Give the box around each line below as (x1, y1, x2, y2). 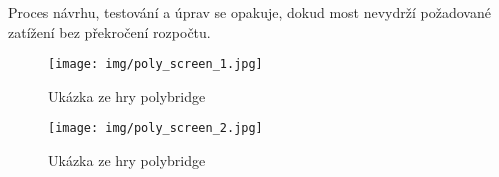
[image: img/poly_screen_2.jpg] (48, 121, 263, 136)
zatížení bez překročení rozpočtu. (8, 21, 211, 42)
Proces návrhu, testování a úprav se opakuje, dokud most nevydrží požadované (8, 2, 491, 22)
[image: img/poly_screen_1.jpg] (48, 57, 263, 72)
